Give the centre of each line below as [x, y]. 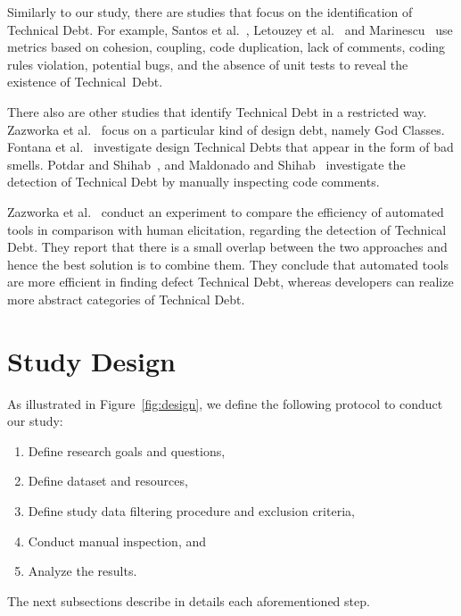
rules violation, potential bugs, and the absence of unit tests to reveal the [208, 64]
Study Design [92, 360]
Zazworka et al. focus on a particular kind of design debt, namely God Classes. [226, 129]
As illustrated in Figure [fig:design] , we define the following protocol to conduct [225, 403]
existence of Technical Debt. [85, 82]
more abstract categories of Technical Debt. [126, 299]
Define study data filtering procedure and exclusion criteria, [191, 511]
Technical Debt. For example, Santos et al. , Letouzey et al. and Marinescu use [230, 29]
